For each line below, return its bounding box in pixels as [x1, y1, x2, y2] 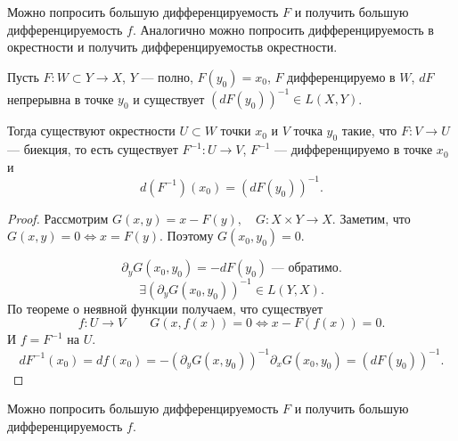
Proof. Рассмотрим [7, 208, 109, 227]
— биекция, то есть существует [7, 140, 178, 159]
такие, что [341, 121, 397, 140]
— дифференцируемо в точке [274, 140, 433, 159]
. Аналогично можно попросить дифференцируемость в [132, 20, 434, 38]
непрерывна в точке [7, 89, 114, 108]
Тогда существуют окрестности [7, 121, 176, 140]
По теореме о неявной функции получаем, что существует [7, 298, 323, 317]
